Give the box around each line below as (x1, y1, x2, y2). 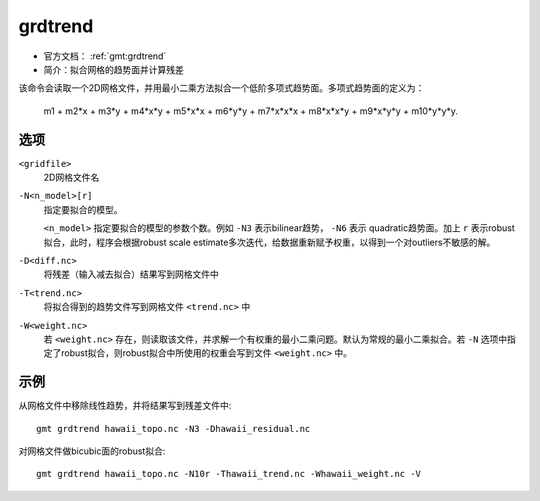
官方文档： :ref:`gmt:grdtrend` (43, 50, 167, 62)
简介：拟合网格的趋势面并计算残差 (43, 63, 184, 75)
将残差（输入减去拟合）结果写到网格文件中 (43, 268, 219, 280)
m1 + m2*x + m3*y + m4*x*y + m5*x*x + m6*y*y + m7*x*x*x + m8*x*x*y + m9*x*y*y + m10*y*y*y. (43, 105, 459, 117)
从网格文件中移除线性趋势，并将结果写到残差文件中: (18, 400, 232, 412)
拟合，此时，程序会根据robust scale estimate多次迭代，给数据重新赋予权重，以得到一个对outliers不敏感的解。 (43, 236, 496, 248)
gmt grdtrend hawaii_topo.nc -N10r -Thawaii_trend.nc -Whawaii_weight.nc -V (36, 468, 422, 480)
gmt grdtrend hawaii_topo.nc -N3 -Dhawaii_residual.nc (36, 423, 311, 434)
